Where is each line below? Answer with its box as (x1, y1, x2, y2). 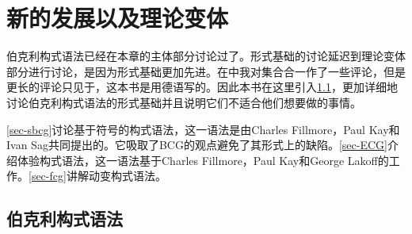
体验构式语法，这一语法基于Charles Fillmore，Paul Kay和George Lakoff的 (17, 152, 389, 168)
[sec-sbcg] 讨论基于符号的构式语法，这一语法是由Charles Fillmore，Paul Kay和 (6, 121, 400, 137)
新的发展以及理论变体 (6, 2, 229, 34)
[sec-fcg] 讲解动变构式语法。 (29, 167, 166, 184)
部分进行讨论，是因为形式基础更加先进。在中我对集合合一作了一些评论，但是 (6, 63, 406, 79)
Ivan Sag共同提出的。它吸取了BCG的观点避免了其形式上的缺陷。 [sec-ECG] (6, 136, 387, 153)
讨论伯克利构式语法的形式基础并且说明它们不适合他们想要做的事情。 (6, 94, 361, 110)
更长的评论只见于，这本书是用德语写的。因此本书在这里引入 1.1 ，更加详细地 (6, 79, 398, 95)
